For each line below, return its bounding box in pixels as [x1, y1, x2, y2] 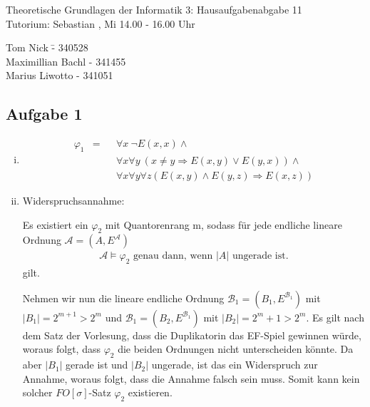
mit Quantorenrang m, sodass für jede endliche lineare [105, 217, 342, 232]
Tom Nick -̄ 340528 [6, 40, 88, 55]
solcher [22, 385, 53, 400]
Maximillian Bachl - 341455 [6, 53, 126, 68]
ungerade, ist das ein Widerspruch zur [151, 357, 318, 372]
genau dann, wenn [133, 251, 213, 262]
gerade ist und [66, 357, 128, 372]
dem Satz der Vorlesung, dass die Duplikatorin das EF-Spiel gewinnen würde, [22, 327, 361, 342]
